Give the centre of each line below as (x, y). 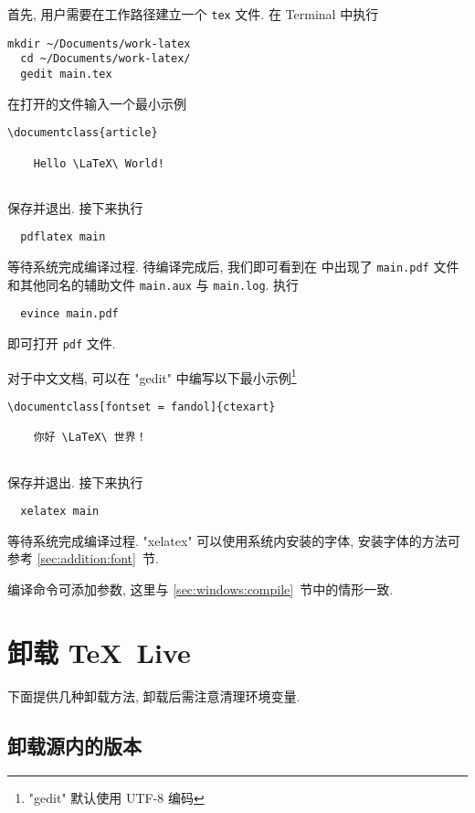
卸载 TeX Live (99, 652)
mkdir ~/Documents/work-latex (99, 43)
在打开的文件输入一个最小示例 (97, 103)
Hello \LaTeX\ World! (99, 163)
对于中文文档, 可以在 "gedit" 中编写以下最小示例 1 (152, 376)
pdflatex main (63, 237)
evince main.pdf (69, 314)
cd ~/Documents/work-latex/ (106, 59)
